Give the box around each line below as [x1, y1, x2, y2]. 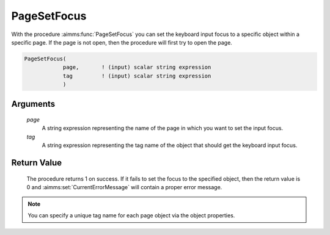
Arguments [11, 98, 56, 109]
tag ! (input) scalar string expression [62, 72, 211, 79]
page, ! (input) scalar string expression [62, 64, 211, 71]
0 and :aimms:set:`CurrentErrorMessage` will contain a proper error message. [26, 184, 222, 191]
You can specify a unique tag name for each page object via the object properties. [28, 211, 235, 219]
